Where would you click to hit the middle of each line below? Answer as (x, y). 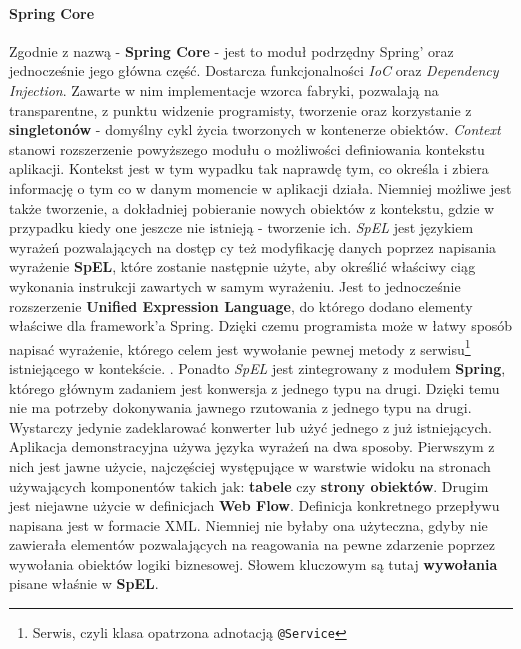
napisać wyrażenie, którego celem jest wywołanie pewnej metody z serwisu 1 (240, 347)
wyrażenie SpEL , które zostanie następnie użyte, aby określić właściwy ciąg (242, 266)
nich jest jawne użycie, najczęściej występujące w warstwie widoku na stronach (250, 465)
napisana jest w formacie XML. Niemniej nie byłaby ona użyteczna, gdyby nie (248, 524)
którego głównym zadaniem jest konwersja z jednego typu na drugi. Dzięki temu (254, 387)
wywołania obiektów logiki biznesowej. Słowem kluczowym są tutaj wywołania (253, 563)
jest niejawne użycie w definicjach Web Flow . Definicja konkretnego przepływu (254, 505)
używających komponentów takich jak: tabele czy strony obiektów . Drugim (249, 485)
